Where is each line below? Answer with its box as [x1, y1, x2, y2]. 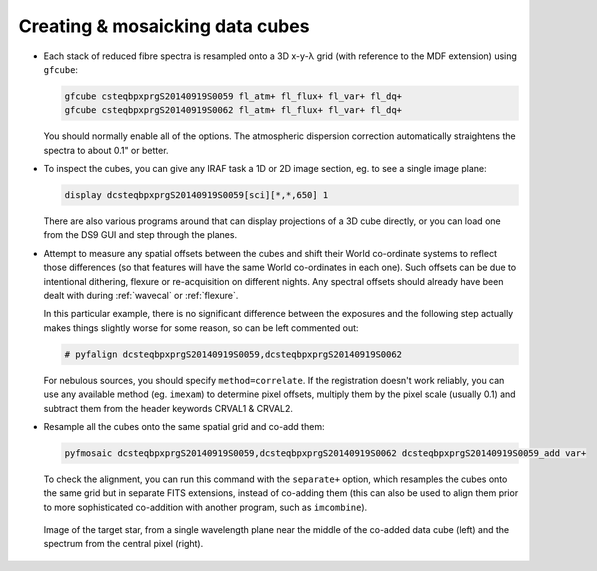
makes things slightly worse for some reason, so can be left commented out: [43, 321, 359, 334]
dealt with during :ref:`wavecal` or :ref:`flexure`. [43, 290, 239, 301]
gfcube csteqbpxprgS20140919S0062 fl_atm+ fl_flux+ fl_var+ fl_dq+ [64, 105, 403, 116]
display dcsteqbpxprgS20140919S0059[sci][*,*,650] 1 [64, 190, 329, 201]
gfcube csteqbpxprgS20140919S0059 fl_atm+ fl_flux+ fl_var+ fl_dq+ [64, 90, 403, 102]
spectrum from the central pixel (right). [43, 538, 204, 550]
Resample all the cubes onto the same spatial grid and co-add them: [43, 420, 325, 432]
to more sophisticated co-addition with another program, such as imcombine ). [43, 501, 368, 513]
